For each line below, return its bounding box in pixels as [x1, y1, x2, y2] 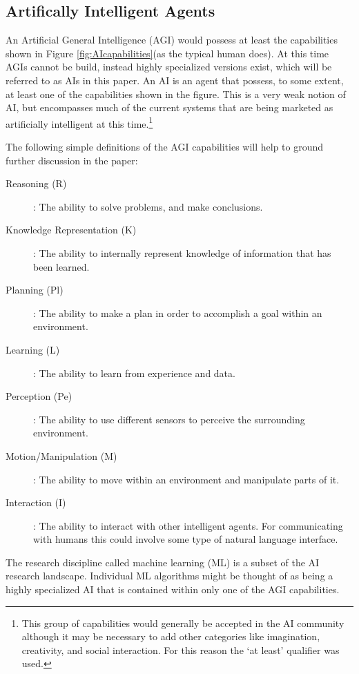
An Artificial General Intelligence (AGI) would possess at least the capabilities [6, 32, 338, 47]
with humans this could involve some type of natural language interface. [33, 532, 338, 546]
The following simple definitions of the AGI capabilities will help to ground [6, 139, 324, 154]
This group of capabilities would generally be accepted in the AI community [21, 615, 345, 630]
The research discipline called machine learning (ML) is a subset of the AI [6, 555, 320, 569]
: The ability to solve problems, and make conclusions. [33, 199, 263, 213]
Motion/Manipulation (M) [6, 448, 117, 463]
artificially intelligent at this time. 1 [6, 114, 153, 131]
